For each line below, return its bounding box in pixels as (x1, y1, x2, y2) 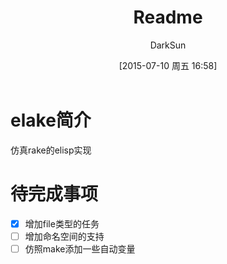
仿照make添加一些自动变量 (24, 242, 136, 255)
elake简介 (10, 109, 92, 131)
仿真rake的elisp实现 (10, 144, 92, 156)
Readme (133, 6, 203, 29)
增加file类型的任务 (24, 217, 100, 230)
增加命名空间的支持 (24, 230, 105, 242)
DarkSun (149, 39, 187, 51)
